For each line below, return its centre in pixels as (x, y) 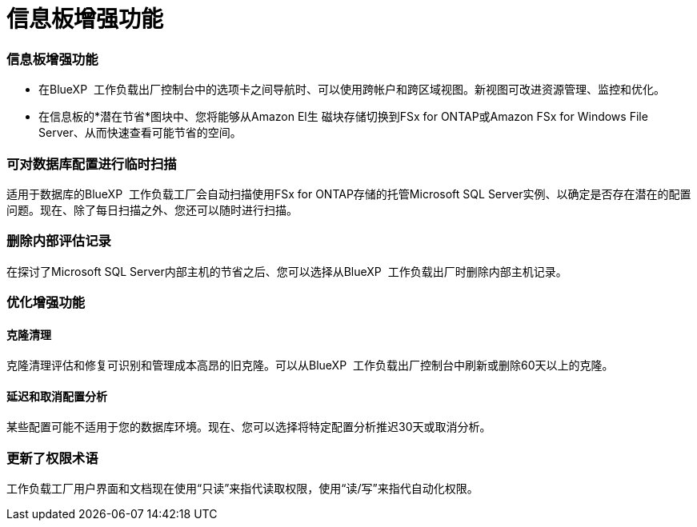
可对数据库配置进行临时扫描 (92, 164)
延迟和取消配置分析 (57, 396)
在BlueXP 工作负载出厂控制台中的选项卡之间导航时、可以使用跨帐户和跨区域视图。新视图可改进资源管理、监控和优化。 (352, 90)
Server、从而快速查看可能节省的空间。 (140, 133)
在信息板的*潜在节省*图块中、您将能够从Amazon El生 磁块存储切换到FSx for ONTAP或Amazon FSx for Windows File (343, 117)
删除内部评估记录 (59, 241)
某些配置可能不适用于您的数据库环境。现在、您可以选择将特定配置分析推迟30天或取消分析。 (249, 427)
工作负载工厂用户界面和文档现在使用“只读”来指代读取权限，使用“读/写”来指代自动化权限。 (242, 489)
